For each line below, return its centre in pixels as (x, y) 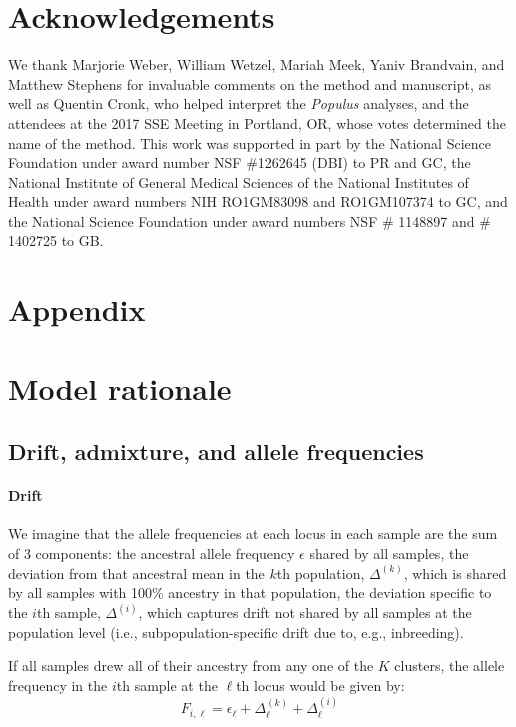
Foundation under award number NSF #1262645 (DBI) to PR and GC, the (239, 162)
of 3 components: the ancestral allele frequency (151, 552)
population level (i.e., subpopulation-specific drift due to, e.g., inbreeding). (236, 631)
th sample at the (167, 684)
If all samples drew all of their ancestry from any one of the (191, 665)
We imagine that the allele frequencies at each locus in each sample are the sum (253, 533)
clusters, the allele (449, 665)
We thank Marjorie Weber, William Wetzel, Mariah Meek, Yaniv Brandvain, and (256, 64)
